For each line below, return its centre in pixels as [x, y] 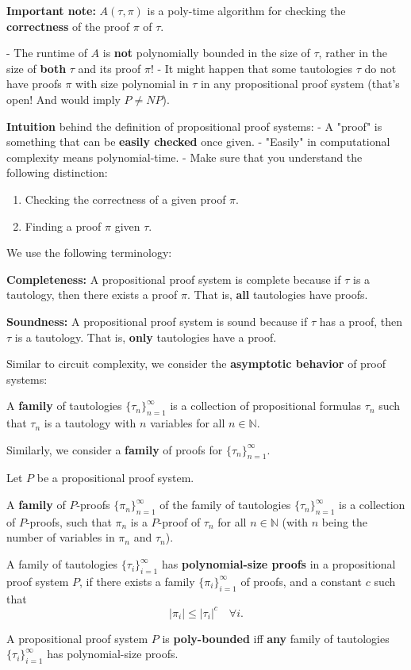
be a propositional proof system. [115, 478]
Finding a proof [63, 226]
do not [380, 68]
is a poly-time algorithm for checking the [246, 10]
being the [345, 521]
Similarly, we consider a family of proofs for [115, 449]
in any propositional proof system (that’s [300, 84]
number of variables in [61, 537]
